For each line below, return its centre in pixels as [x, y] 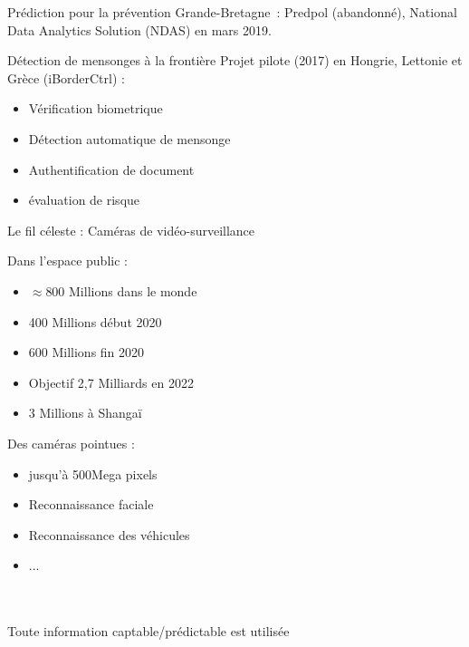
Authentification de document [111, 169]
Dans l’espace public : [67, 261]
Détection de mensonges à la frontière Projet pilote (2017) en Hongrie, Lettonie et [235, 60]
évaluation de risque [84, 200]
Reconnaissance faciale [91, 504]
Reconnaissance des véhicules [109, 534]
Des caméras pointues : [71, 443]
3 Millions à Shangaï [85, 413]
